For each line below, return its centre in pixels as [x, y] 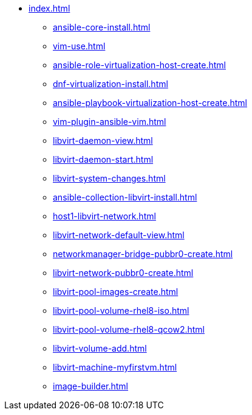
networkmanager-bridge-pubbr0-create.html [143, 254]
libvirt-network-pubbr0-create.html [123, 273]
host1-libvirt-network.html [104, 216]
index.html [49, 8]
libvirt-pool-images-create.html [116, 292]
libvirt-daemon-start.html [103, 159]
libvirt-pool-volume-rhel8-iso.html [121, 310]
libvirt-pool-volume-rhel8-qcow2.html [129, 329]
